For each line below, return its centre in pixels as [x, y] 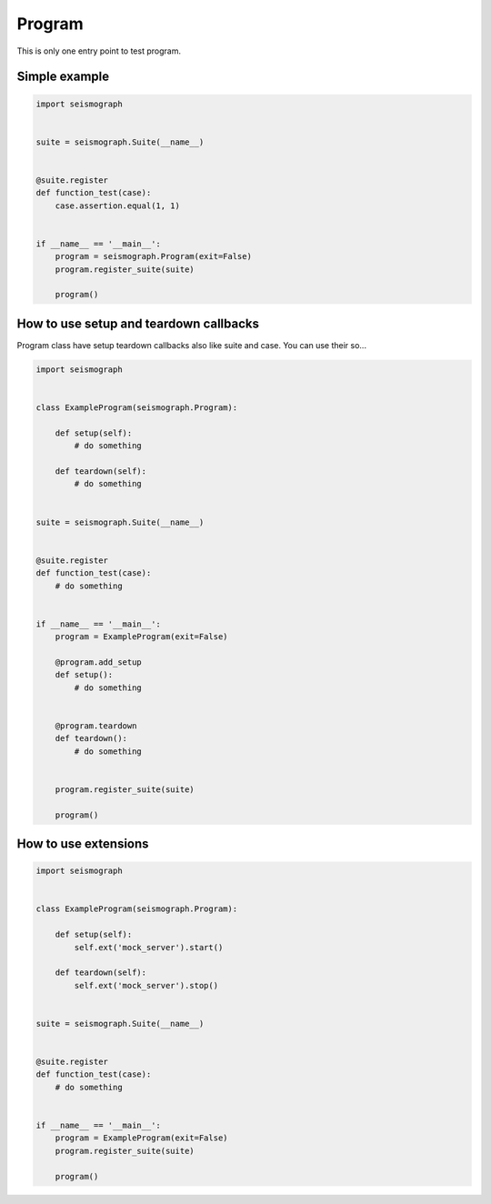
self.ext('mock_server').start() [149, 947]
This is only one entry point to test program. [99, 51]
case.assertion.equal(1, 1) [118, 206]
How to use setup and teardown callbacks [138, 323]
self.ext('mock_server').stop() [146, 985]
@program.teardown [96, 726]
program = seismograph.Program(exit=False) [153, 256]
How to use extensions [83, 843]
